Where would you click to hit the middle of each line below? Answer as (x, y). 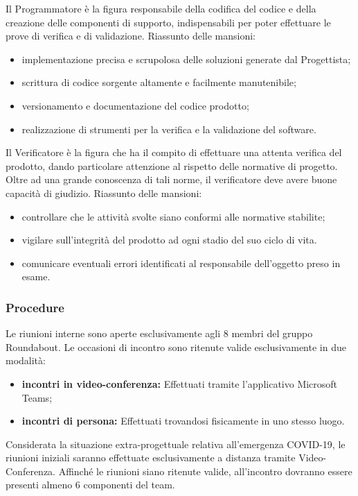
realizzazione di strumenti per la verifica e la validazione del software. (169, 129)
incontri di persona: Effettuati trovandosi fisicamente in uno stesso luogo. (183, 421)
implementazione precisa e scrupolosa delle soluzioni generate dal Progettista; (186, 59)
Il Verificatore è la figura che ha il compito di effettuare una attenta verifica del (174, 152)
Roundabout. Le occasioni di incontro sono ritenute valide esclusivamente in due (176, 347)
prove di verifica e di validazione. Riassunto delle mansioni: (131, 36)
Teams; (37, 397)
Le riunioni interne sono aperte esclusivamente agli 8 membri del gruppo (159, 333)
